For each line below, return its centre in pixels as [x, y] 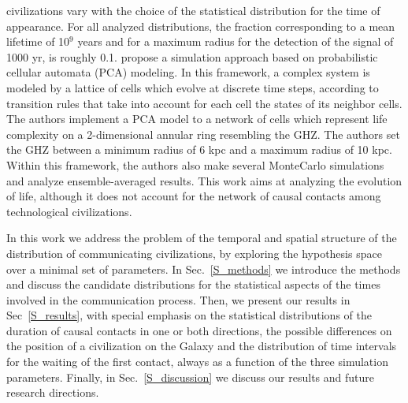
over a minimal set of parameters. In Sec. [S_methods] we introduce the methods [204, 269]
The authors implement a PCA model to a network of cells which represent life [197, 119]
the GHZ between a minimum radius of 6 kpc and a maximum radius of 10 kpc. [199, 149]
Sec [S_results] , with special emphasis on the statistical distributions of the [189, 315]
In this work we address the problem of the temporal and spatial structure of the [202, 238]
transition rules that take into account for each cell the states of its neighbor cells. [204, 103]
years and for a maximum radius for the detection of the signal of [236, 41]
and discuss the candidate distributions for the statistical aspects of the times [193, 284]
